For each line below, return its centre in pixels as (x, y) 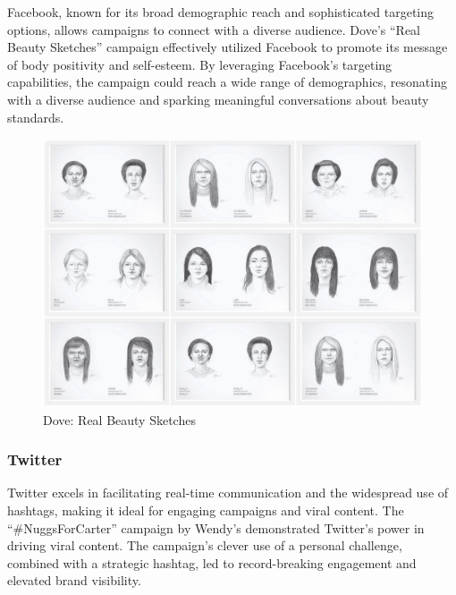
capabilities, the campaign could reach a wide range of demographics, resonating (227, 82)
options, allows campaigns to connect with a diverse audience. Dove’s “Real (214, 29)
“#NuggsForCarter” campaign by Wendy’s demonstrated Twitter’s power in (216, 527)
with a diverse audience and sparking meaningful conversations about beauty (218, 99)
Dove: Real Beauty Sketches (119, 419)
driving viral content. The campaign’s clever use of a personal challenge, (205, 545)
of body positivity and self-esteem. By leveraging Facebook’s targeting (200, 64)
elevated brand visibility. (74, 580)
